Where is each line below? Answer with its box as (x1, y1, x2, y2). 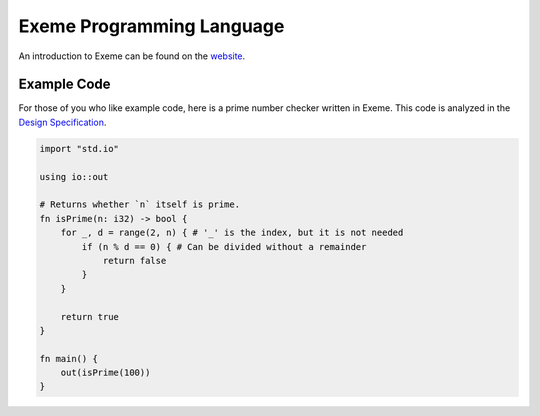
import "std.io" (39, 143, 120, 154)
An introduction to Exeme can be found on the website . (18, 50, 246, 62)
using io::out (39, 171, 109, 182)
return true (60, 311, 120, 322)
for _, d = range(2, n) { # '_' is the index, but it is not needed (60, 227, 404, 239)
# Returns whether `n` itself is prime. (39, 199, 240, 210)
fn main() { (39, 353, 99, 364)
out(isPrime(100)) (60, 367, 151, 379)
